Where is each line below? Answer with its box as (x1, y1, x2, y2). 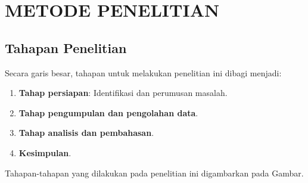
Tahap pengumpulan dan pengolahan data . (18, 106, 198, 119)
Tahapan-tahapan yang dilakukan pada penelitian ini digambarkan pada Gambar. (5, 166, 304, 179)
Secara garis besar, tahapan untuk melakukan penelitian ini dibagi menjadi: (5, 66, 282, 79)
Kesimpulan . (18, 146, 71, 159)
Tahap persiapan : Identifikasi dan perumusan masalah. (18, 86, 228, 99)
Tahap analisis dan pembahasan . (18, 126, 154, 139)
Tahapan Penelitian (5, 38, 127, 57)
